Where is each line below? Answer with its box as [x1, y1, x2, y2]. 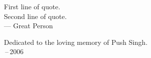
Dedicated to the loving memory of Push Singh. [4, 37, 148, 47]
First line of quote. [4, 1, 60, 11]
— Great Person [4, 20, 53, 31]
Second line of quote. [4, 11, 67, 21]
